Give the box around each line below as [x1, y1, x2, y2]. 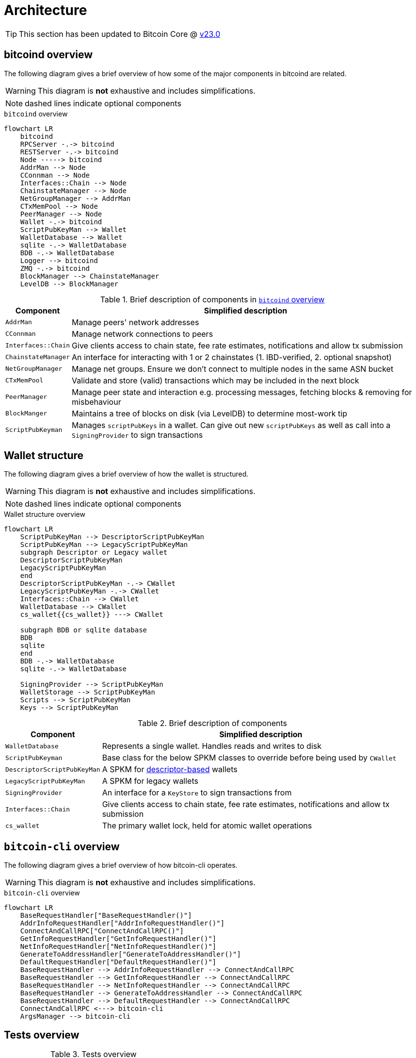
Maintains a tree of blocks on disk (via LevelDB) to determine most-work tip [72, 408, 347, 418]
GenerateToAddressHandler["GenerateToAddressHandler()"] [20, 950, 241, 959]
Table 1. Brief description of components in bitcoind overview [100, 294, 325, 304]
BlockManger [5, 410, 48, 417]
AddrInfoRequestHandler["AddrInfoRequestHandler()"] [20, 919, 225, 927]
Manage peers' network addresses [72, 317, 199, 327]
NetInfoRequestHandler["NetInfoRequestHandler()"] [20, 942, 217, 951]
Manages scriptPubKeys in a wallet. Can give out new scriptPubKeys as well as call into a [72, 420, 391, 430]
